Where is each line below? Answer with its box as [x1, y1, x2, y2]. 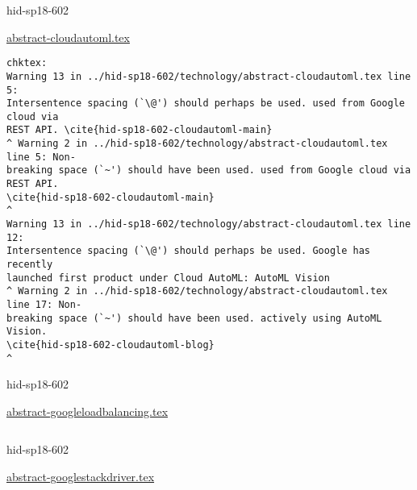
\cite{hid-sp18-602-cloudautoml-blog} [6, 338, 215, 351]
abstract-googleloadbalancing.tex [6, 402, 169, 419]
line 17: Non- [6, 299, 82, 310]
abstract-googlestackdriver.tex [6, 468, 155, 485]
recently [6, 259, 53, 271]
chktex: [6, 57, 48, 69]
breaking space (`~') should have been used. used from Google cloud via [6, 164, 411, 176]
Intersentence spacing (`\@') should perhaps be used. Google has [6, 245, 371, 257]
